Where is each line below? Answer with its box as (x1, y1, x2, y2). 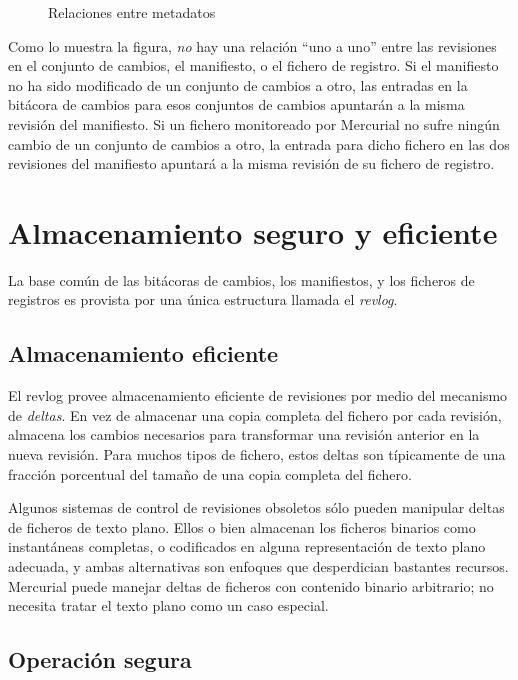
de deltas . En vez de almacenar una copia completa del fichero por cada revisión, (8, 404, 502, 425)
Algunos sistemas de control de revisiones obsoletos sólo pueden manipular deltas (8, 497, 505, 518)
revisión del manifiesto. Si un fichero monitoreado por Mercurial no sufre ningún (8, 113, 500, 134)
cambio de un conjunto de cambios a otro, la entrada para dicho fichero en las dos (8, 133, 510, 154)
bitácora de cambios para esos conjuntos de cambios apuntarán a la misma (8, 94, 465, 115)
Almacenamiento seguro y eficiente (8, 211, 498, 252)
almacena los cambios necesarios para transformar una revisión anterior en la (8, 424, 480, 445)
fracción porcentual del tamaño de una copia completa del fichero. (8, 463, 412, 484)
